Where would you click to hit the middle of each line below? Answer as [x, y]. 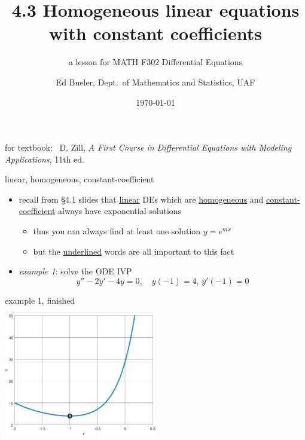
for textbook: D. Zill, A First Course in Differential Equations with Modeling [148, 147]
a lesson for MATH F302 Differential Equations [155, 62]
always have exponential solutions [120, 211]
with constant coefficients [155, 33]
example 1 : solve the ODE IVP [75, 271]
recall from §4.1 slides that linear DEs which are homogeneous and [141, 199]
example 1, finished [40, 300]
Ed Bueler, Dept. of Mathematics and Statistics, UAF [155, 82]
